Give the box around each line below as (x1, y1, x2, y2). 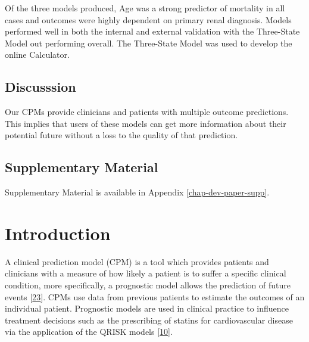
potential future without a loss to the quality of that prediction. (5, 129, 238, 141)
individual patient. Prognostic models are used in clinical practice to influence (5, 302, 289, 315)
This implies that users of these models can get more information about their (5, 117, 286, 129)
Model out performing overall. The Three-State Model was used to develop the (5, 36, 292, 49)
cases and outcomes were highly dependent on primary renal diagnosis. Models (5, 13, 292, 26)
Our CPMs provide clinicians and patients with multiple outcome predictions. (5, 105, 289, 118)
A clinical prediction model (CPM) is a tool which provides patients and (5, 255, 269, 268)
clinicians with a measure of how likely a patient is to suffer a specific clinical (5, 267, 286, 279)
